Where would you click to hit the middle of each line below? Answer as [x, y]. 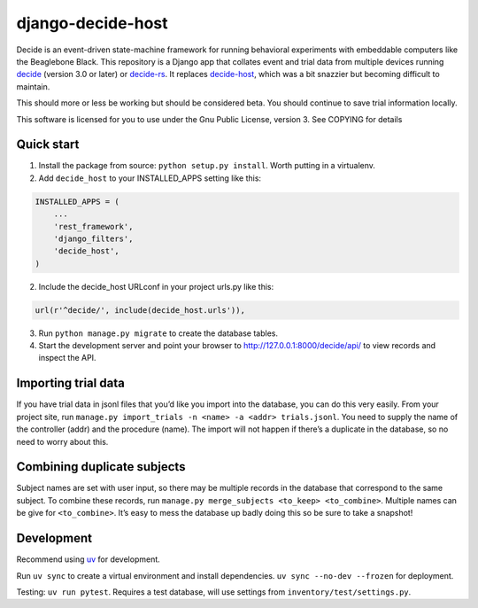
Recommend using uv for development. [89, 559]
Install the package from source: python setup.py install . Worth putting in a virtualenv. [207, 166]
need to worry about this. [62, 441]
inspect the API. [67, 358]
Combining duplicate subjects [101, 467]
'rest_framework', [93, 226]
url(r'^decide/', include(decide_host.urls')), [140, 310]
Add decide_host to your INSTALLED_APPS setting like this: [150, 178]
